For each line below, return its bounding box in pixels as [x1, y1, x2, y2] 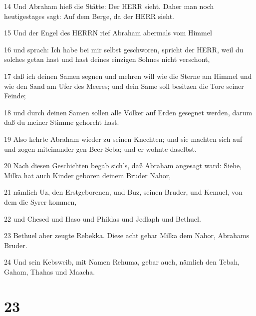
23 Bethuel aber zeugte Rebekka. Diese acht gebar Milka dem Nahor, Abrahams [4, 230, 250, 241]
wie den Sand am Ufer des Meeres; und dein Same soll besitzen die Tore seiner [4, 80, 244, 91]
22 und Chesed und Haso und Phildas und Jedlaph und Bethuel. [4, 213, 201, 224]
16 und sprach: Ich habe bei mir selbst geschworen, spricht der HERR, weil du [4, 44, 244, 54]
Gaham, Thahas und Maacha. [4, 266, 95, 277]
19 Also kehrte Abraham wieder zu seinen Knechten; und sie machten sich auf [4, 133, 243, 144]
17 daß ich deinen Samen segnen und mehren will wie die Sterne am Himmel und [4, 70, 252, 81]
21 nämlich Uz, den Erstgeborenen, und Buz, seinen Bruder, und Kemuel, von [4, 187, 243, 197]
